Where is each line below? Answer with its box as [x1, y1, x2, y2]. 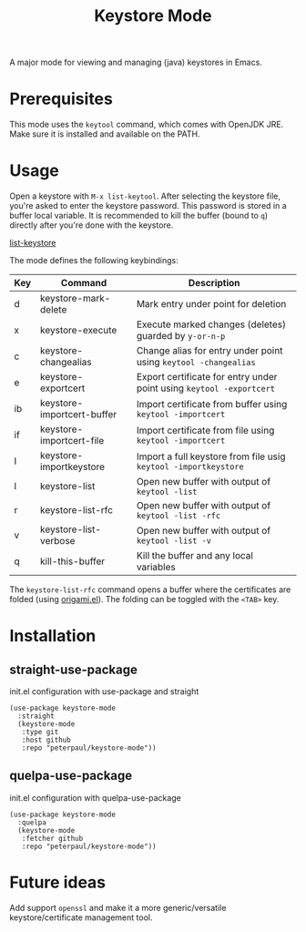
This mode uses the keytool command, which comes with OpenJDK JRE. [9, 119, 284, 130]
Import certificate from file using [136, 425, 275, 437]
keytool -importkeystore [136, 462, 244, 472]
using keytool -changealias [136, 356, 257, 369]
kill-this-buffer [39, 555, 106, 568]
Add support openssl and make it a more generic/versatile [9, 902, 227, 913]
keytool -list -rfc [136, 511, 221, 521]
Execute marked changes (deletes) [136, 318, 287, 331]
